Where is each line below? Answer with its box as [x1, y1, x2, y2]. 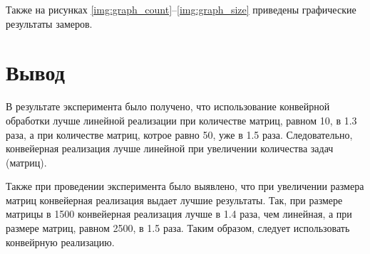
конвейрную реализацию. [6, 234, 115, 249]
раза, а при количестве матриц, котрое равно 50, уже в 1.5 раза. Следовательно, [6, 127, 353, 142]
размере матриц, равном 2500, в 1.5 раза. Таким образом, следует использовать [6, 221, 350, 236]
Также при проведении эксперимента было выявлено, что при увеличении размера [6, 179, 364, 194]
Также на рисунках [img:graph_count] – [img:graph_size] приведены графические [6, 2, 356, 16]
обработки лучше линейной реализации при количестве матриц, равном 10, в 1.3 [6, 112, 357, 127]
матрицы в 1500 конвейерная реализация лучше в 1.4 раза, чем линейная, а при [6, 206, 352, 221]
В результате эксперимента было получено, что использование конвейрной [6, 99, 330, 114]
